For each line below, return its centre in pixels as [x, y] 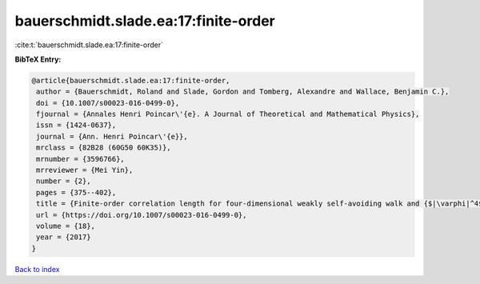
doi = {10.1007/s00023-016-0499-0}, [108, 103]
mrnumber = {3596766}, [81, 159]
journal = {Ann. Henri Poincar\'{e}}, [112, 136]
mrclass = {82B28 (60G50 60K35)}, [104, 148]
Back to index [37, 269]
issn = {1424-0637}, [76, 125]
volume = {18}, [66, 226]
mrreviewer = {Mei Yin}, [85, 170]
